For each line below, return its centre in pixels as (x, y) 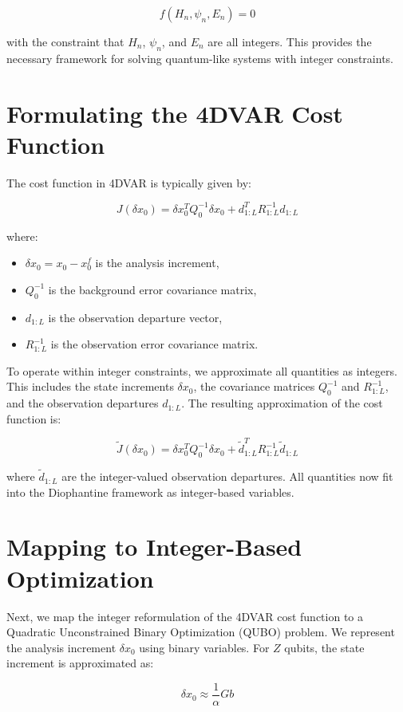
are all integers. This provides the (290, 41)
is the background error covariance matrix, (152, 289)
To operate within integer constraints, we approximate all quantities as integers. (202, 370)
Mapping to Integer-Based (154, 547)
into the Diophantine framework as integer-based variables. (150, 492)
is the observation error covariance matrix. (154, 344)
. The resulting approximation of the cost (282, 403)
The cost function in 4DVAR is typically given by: (129, 182)
